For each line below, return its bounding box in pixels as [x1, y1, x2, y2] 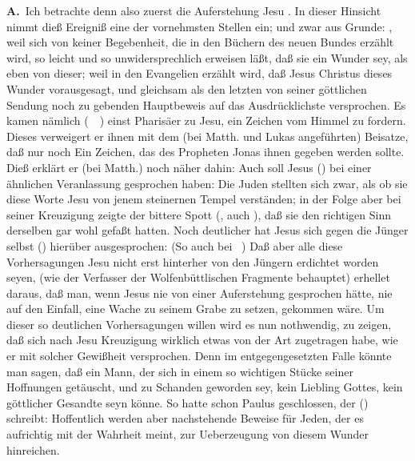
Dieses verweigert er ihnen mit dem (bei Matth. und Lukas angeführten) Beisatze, [6, 127, 409, 144]
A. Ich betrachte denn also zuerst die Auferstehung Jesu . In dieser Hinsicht [6, 2, 381, 18]
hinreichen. [6, 441, 60, 458]
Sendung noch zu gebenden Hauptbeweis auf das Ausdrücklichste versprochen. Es [6, 96, 406, 113]
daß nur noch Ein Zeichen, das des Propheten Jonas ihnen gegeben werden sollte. [6, 143, 405, 160]
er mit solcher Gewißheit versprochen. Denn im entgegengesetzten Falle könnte [6, 347, 392, 364]
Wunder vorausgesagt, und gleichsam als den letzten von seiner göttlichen [6, 80, 367, 97]
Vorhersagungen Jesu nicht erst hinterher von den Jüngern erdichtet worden [6, 253, 379, 270]
